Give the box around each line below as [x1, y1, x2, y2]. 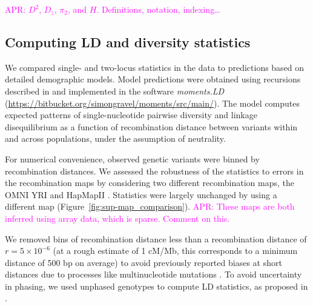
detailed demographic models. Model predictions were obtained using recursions [5, 73, 301, 85]
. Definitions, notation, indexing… [96, 3, 220, 15]
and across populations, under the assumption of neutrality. [5, 132, 226, 145]
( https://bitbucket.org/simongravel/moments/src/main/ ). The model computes [5, 96, 300, 109]
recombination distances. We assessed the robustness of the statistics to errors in [5, 164, 304, 177]
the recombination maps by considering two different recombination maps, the [5, 176, 294, 189]
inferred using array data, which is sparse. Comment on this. [5, 211, 230, 224]
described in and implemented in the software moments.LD [5, 84, 225, 97]
